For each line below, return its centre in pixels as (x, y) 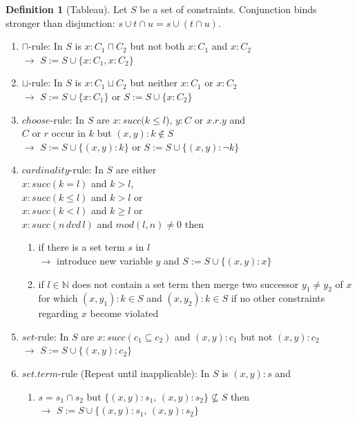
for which (58, 298)
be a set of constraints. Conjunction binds (228, 9)
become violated (124, 313)
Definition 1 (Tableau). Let (67, 9)
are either (136, 170)
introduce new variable (104, 260)
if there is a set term (81, 247)
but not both (157, 46)
